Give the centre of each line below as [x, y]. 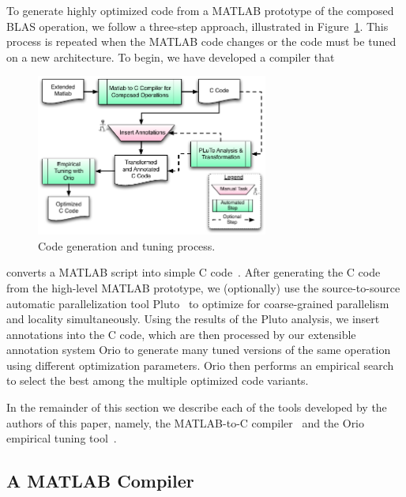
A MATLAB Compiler [100, 481]
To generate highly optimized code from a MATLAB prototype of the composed [200, 10]
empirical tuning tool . [62, 438]
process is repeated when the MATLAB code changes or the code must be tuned [201, 41]
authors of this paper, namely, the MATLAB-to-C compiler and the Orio [186, 422]
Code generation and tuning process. [127, 245]
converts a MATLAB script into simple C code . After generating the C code [194, 272]
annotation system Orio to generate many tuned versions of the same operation [199, 350]
